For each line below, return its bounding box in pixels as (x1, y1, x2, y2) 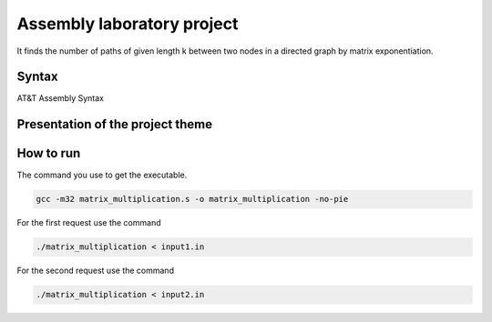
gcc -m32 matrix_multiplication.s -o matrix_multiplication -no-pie (36, 194, 349, 205)
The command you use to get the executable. (16, 169, 188, 181)
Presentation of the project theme (16, 116, 213, 132)
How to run (16, 146, 81, 161)
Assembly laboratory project (16, 14, 239, 34)
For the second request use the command (16, 265, 175, 277)
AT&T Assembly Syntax (16, 93, 105, 104)
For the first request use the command (16, 217, 161, 228)
